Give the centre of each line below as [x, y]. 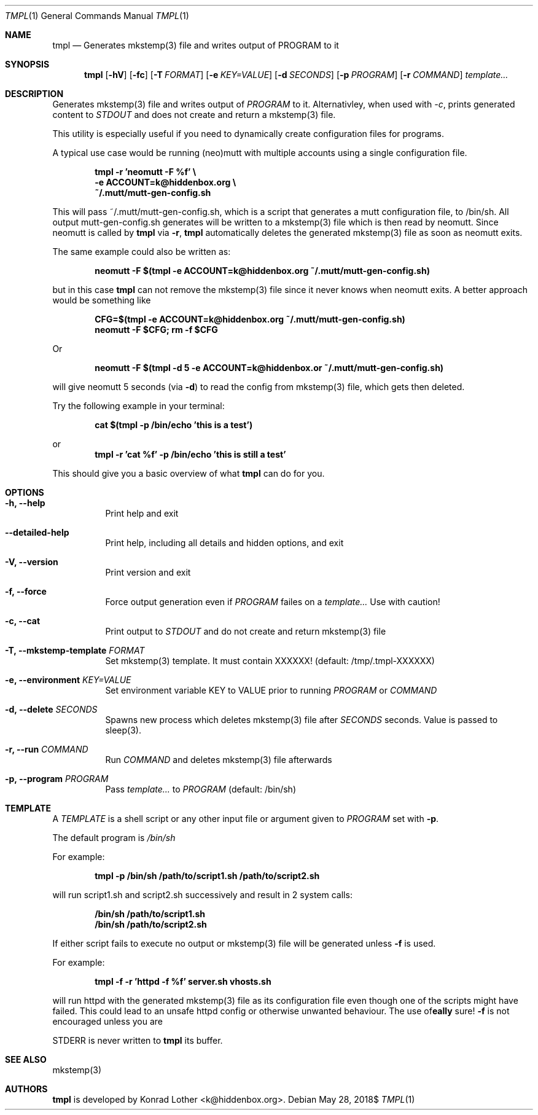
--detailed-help [37, 532]
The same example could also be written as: [142, 252]
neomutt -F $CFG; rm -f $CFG [156, 330]
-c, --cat [23, 621]
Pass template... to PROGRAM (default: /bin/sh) [201, 789]
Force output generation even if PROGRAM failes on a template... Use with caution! [273, 602]
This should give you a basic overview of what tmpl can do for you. [189, 473]
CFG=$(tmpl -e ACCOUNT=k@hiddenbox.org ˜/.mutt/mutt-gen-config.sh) [250, 319]
